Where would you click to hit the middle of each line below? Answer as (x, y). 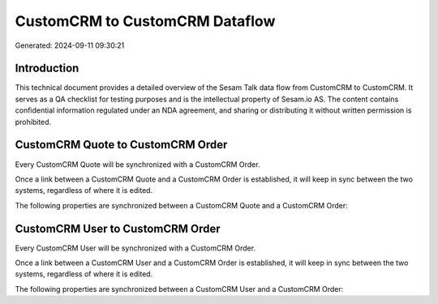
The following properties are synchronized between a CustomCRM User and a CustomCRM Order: (179, 289)
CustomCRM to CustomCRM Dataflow (145, 21)
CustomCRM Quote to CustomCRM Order (121, 145)
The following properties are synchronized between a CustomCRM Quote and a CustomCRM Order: (181, 205)
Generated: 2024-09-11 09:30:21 (70, 45)
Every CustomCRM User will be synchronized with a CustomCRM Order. (135, 248)
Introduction (47, 69)
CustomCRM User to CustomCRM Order (118, 228)
